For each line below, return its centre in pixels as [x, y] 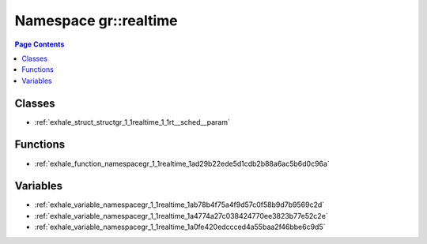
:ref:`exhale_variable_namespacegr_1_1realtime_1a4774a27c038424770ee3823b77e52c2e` [181, 216]
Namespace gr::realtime [96, 21]
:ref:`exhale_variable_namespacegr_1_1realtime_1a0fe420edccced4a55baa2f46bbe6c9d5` [180, 227]
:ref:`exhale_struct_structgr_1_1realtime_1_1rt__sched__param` [132, 122]
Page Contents [40, 44]
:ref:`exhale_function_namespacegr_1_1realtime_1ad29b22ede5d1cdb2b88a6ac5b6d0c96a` [182, 163]
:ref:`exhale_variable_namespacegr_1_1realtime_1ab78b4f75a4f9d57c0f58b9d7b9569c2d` [179, 205]
